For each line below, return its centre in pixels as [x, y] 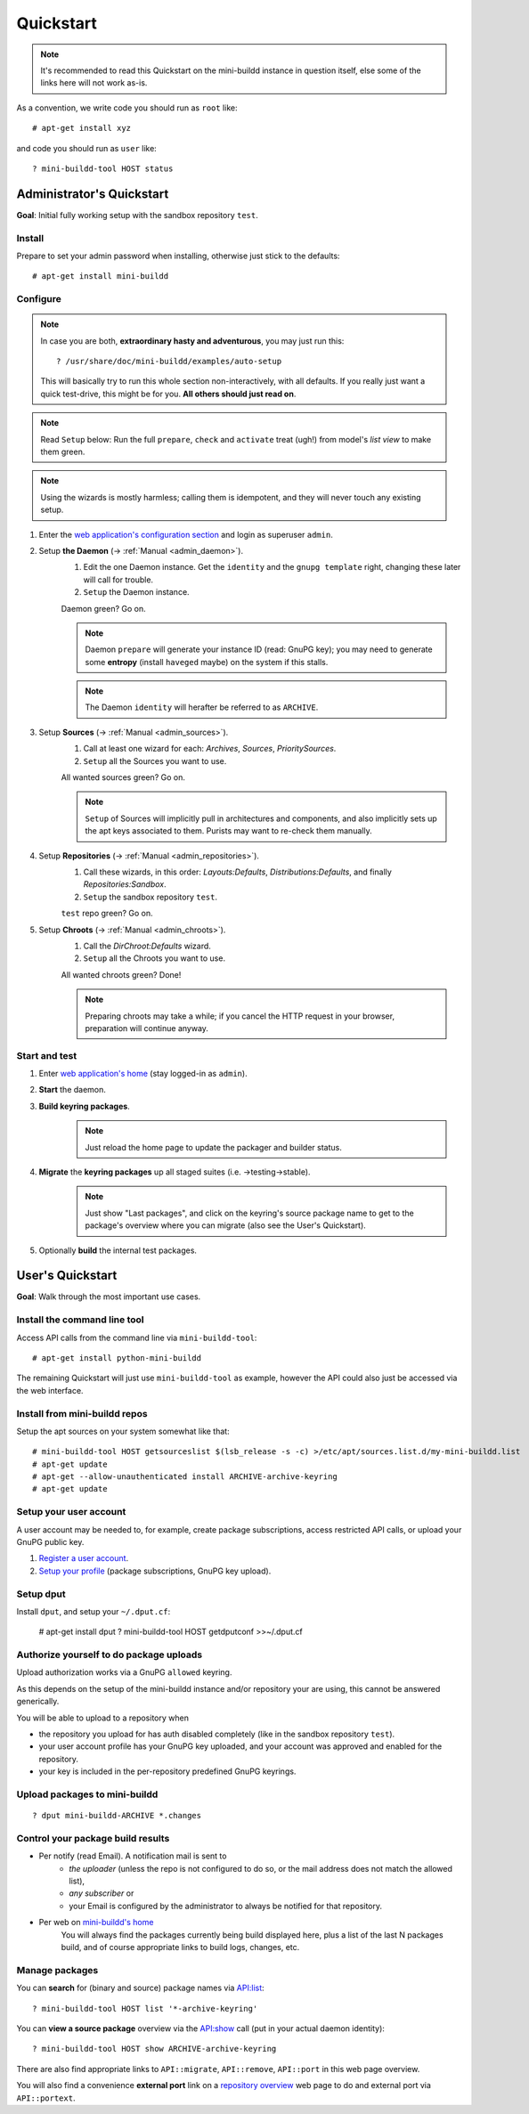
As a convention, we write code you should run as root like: [127, 108]
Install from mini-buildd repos [82, 1413]
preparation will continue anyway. [147, 1028]
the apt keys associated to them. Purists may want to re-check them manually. [229, 831]
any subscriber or [102, 1893]
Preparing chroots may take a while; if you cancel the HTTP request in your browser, [240, 1016]
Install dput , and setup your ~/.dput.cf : [94, 1611]
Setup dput [41, 1594]
